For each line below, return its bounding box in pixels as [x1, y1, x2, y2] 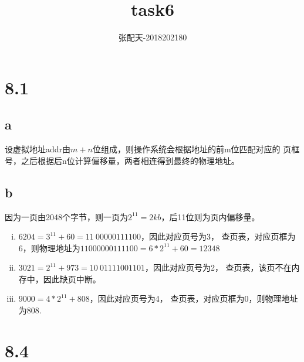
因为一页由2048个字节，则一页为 [5, 210, 128, 223]
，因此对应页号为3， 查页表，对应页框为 [140, 230, 296, 243]
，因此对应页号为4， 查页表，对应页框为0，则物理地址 [89, 292, 298, 305]
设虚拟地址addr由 [5, 143, 71, 155]
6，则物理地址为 [18, 241, 80, 254]
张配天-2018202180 [118, 31, 187, 43]
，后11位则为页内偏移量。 [161, 210, 260, 223]
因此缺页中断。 [43, 272, 101, 285]
